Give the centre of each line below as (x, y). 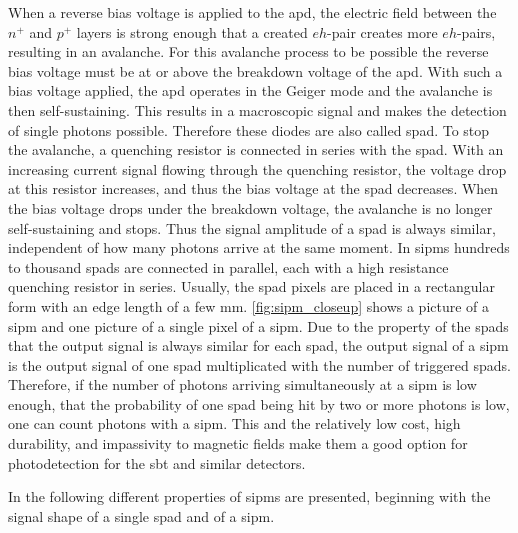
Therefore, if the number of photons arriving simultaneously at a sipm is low (242, 384)
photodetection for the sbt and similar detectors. (157, 462)
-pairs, (476, 31)
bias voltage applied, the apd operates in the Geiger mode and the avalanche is (250, 90)
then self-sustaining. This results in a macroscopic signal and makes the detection (257, 109)
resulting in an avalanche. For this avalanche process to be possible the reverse (248, 51)
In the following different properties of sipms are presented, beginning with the (249, 496)
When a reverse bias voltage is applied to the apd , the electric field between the (252, 12)
